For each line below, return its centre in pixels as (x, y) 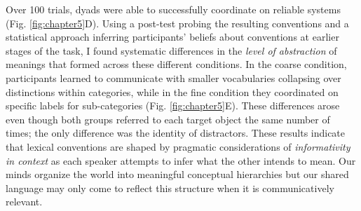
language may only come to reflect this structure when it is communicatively (170, 188)
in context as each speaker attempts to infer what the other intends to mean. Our (181, 160)
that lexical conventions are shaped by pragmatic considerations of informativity (178, 146)
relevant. (24, 202)
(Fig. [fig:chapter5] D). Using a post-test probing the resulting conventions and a (177, 23)
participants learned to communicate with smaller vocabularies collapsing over (173, 77)
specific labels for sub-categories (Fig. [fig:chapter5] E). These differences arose (173, 105)
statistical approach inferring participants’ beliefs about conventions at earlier (172, 37)
